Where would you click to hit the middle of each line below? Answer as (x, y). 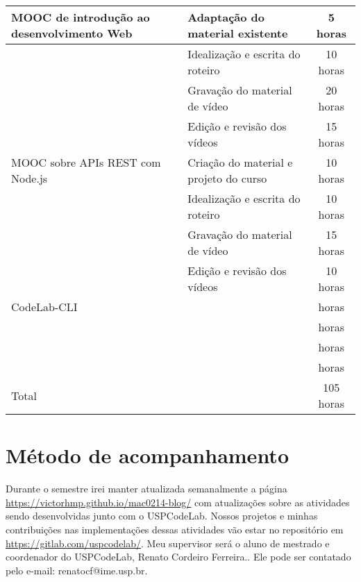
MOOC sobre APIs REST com (86, 162)
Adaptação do (226, 17)
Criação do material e (240, 162)
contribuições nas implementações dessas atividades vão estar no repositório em (175, 529)
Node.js (30, 178)
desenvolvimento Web (72, 33)
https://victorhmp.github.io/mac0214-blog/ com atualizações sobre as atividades (178, 502)
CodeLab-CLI (44, 307)
